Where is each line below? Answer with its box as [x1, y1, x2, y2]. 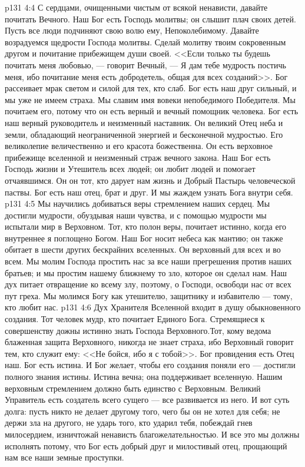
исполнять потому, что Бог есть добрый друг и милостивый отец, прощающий [5, 439, 287, 452]
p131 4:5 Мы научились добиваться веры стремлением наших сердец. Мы [5, 197, 270, 210]
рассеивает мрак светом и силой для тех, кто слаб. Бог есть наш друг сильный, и [5, 82, 297, 94]
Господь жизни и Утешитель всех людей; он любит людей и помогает [5, 163, 256, 175]
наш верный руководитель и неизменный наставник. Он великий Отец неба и [5, 116, 283, 128]
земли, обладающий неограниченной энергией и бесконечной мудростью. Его [5, 128, 283, 140]
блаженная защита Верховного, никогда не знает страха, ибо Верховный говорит [5, 336, 294, 348]
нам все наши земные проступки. [5, 451, 124, 463]
